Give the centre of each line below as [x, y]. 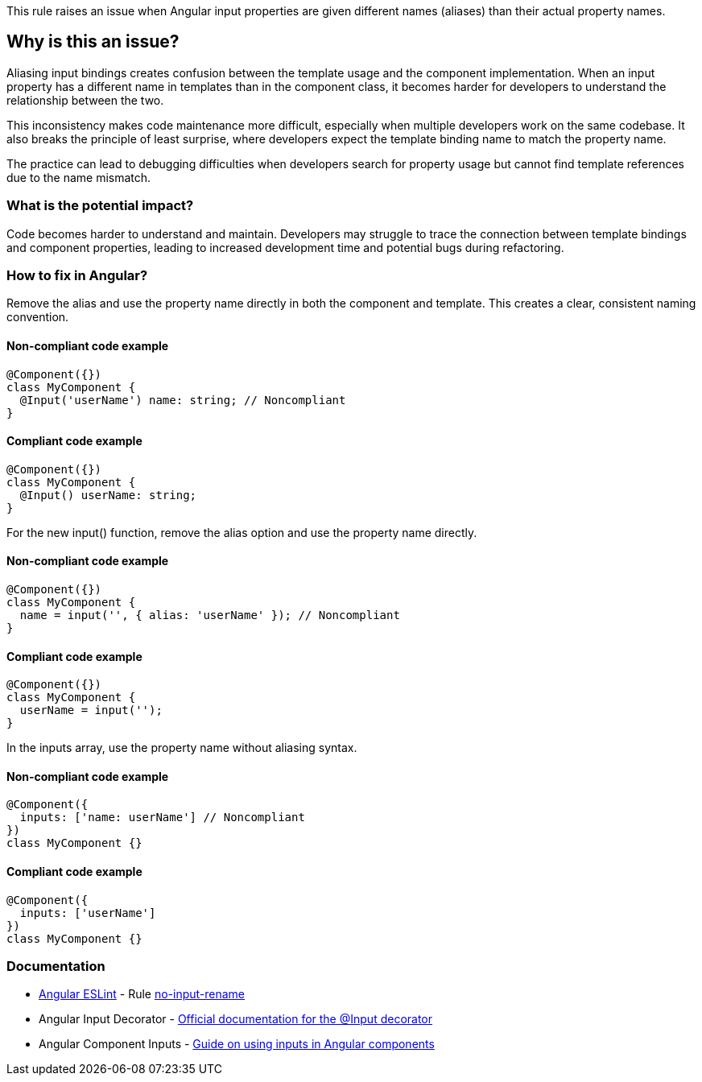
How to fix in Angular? [77, 275]
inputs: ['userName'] [88, 913]
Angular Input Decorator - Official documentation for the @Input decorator [236, 1019]
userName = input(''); [91, 710]
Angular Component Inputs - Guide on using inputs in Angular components [237, 1044]
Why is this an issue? [93, 42]
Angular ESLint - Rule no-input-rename [142, 994]
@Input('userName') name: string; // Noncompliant [183, 400]
